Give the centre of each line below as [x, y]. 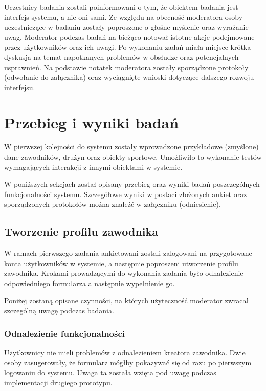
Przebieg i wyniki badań [92, 122]
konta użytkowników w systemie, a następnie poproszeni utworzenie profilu [121, 263]
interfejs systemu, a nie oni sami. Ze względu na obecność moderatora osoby [124, 17]
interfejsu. [20, 87]
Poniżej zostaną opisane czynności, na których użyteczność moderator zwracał [127, 300]
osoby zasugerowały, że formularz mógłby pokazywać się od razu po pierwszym [128, 362]
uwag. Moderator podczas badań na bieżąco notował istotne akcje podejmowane [129, 37]
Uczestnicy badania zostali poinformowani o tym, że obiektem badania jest [121, 7]
